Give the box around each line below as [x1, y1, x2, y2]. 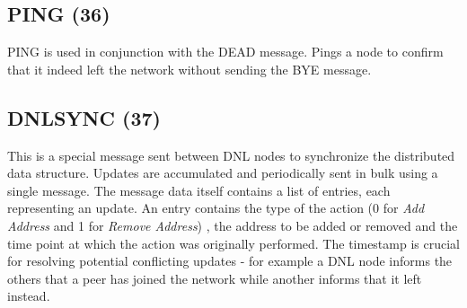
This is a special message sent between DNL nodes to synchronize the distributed [7, 145, 455, 164]
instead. [7, 286, 50, 305]
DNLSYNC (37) [7, 103, 161, 131]
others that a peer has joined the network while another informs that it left [7, 268, 422, 287]
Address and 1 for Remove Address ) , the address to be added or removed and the [7, 216, 458, 234]
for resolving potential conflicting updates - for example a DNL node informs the [7, 251, 453, 270]
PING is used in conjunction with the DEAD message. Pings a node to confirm [7, 42, 444, 61]
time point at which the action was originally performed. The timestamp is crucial [7, 233, 460, 252]
